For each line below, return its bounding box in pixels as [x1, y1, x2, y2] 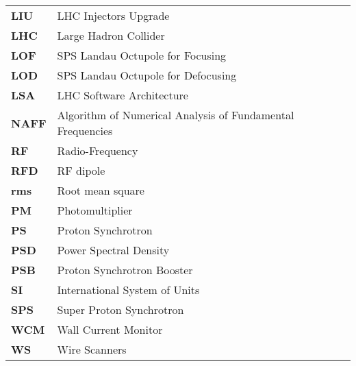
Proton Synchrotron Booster [57, 262, 193, 278]
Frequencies [57, 123, 113, 138]
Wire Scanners [57, 341, 127, 357]
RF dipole [57, 162, 105, 178]
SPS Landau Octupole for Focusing [57, 47, 227, 63]
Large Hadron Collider [57, 27, 165, 43]
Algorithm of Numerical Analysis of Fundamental [57, 107, 294, 123]
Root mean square [57, 182, 144, 198]
